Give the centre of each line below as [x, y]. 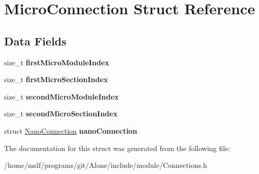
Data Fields [36, 41]
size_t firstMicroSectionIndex [56, 79]
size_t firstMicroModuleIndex [57, 62]
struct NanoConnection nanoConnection [71, 130]
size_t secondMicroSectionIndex [61, 114]
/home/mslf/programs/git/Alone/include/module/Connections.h [106, 165]
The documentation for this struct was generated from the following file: [117, 148]
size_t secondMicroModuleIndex [62, 96]
